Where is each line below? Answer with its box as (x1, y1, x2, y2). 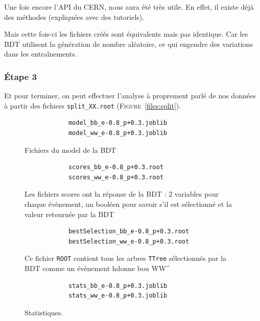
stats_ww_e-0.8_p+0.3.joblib (68, 292, 168, 300)
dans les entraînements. (4, 48, 77, 59)
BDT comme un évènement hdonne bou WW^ (25, 263, 171, 274)
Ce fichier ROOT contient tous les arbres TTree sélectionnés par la (25, 253, 227, 263)
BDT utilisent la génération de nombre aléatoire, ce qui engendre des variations (4, 38, 253, 49)
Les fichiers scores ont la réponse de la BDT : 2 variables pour (25, 189, 219, 199)
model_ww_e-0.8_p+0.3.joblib (68, 129, 168, 137)
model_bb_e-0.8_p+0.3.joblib (68, 119, 168, 127)
